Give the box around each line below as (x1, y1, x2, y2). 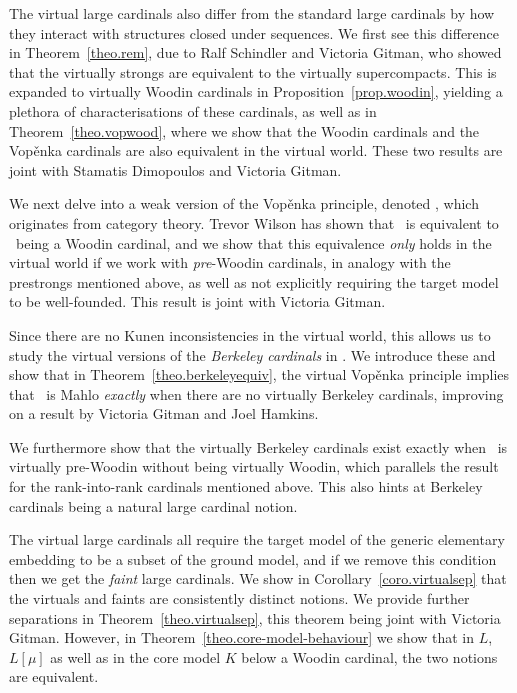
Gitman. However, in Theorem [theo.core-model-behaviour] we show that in (9, 627, 475, 648)
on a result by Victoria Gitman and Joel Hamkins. (9, 403, 319, 424)
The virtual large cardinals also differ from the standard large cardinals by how (9, 3, 495, 23)
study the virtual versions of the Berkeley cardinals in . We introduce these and (9, 344, 496, 365)
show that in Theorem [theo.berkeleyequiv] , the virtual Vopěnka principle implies (9, 364, 510, 385)
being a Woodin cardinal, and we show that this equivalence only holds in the (15, 232, 492, 253)
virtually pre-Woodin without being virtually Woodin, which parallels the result (9, 456, 499, 477)
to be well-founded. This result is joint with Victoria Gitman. (9, 291, 386, 312)
